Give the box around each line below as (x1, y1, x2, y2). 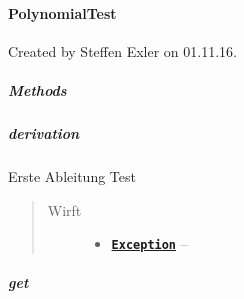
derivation (8, 122, 80, 143)
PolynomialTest (8, 2, 117, 23)
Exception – (111, 233, 188, 254)
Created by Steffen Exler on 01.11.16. (8, 40, 237, 61)
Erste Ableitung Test (8, 165, 136, 186)
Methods (8, 79, 67, 100)
